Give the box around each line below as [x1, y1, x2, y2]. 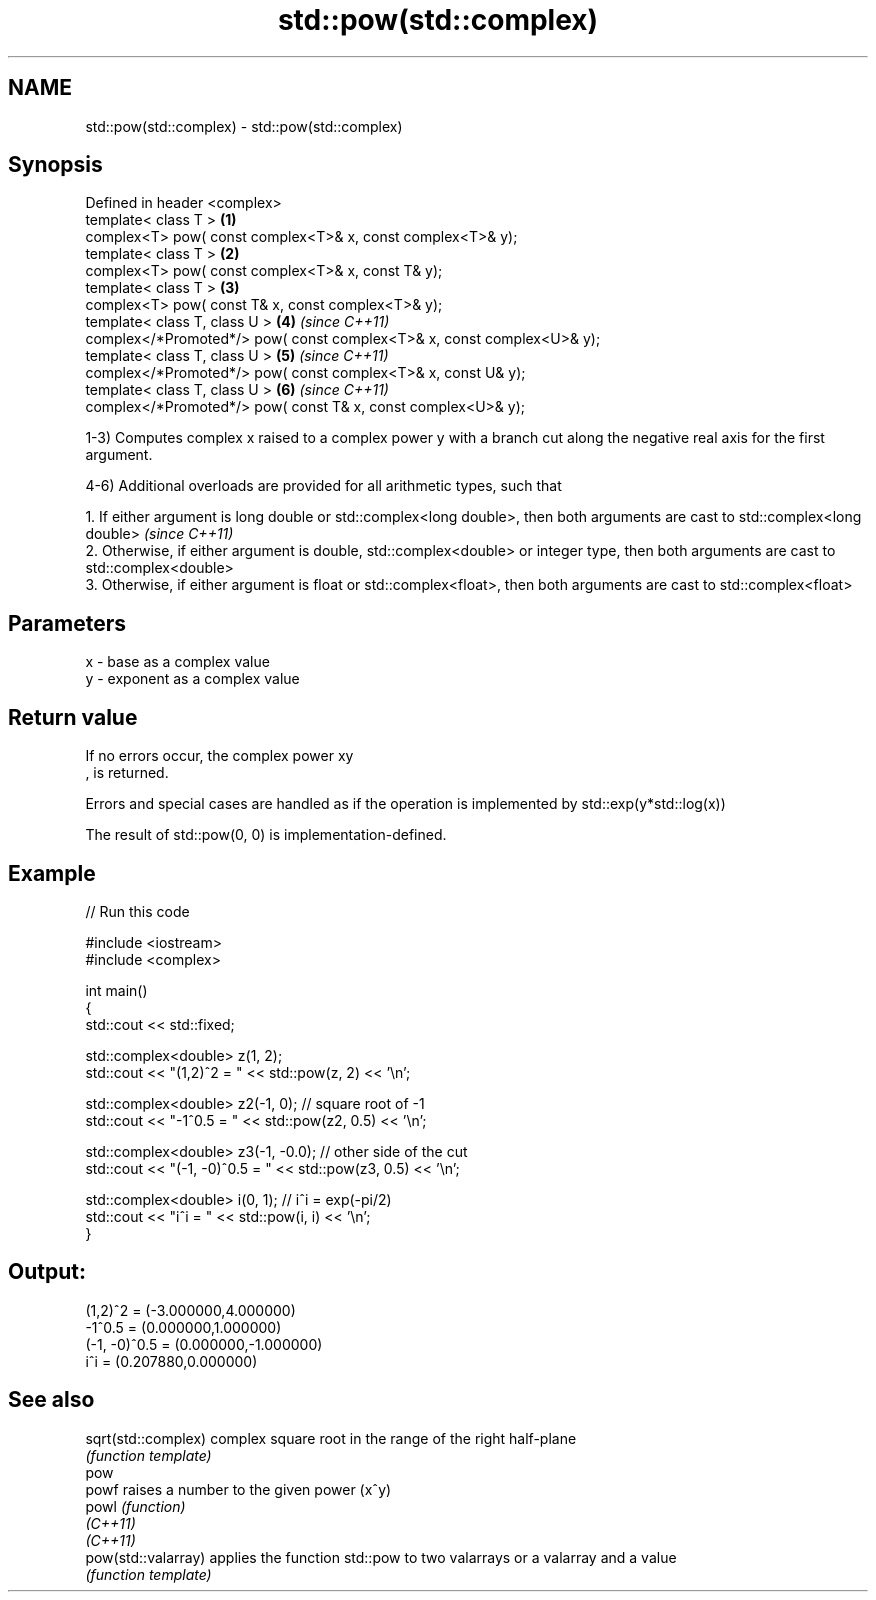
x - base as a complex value [85, 653, 270, 671]
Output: [8, 1259, 86, 1285]
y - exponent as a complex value [85, 670, 300, 688]
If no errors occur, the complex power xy [85, 747, 354, 765]
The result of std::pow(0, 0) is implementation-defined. [85, 826, 447, 844]
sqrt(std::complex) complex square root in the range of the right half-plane [85, 1429, 577, 1447]
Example [8, 860, 96, 886]
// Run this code [85, 902, 190, 920]
